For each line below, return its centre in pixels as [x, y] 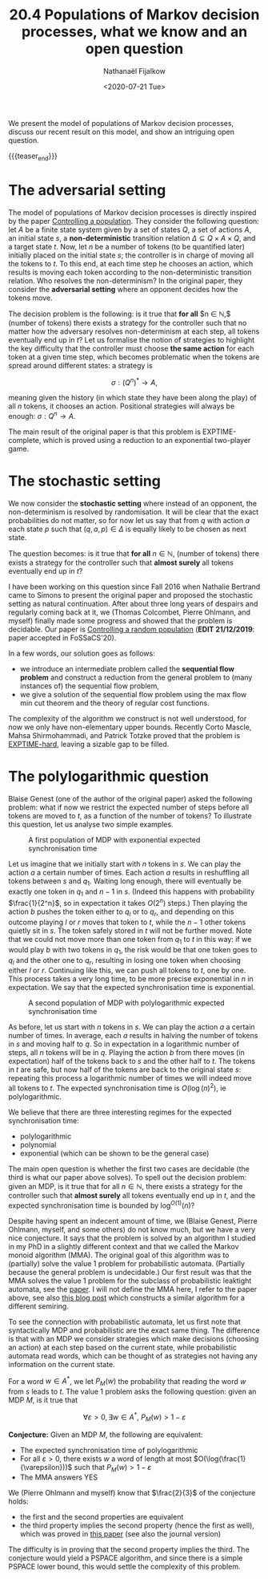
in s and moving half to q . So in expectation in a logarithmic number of [124, 1044]
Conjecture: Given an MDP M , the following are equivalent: [106, 1435]
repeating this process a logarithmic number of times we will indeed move [130, 1078]
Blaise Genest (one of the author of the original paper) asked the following [130, 798]
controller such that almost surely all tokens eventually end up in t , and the [132, 1195]
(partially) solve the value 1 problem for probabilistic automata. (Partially [127, 1263]
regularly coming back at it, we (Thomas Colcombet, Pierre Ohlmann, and [129, 612]
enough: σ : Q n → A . [42, 415]
